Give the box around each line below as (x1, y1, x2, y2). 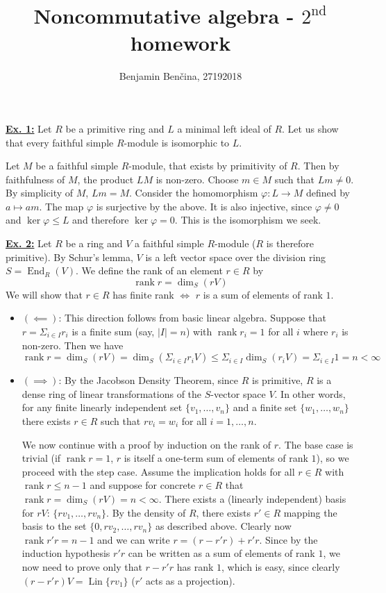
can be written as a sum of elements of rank (128, 546, 315, 560)
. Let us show (282, 121, 339, 135)
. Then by (297, 158, 339, 173)
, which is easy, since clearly (221, 559, 340, 574)
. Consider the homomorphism (129, 185, 258, 200)
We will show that (6, 287, 83, 301)
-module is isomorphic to (124, 135, 230, 149)
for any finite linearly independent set (22, 400, 183, 415)
